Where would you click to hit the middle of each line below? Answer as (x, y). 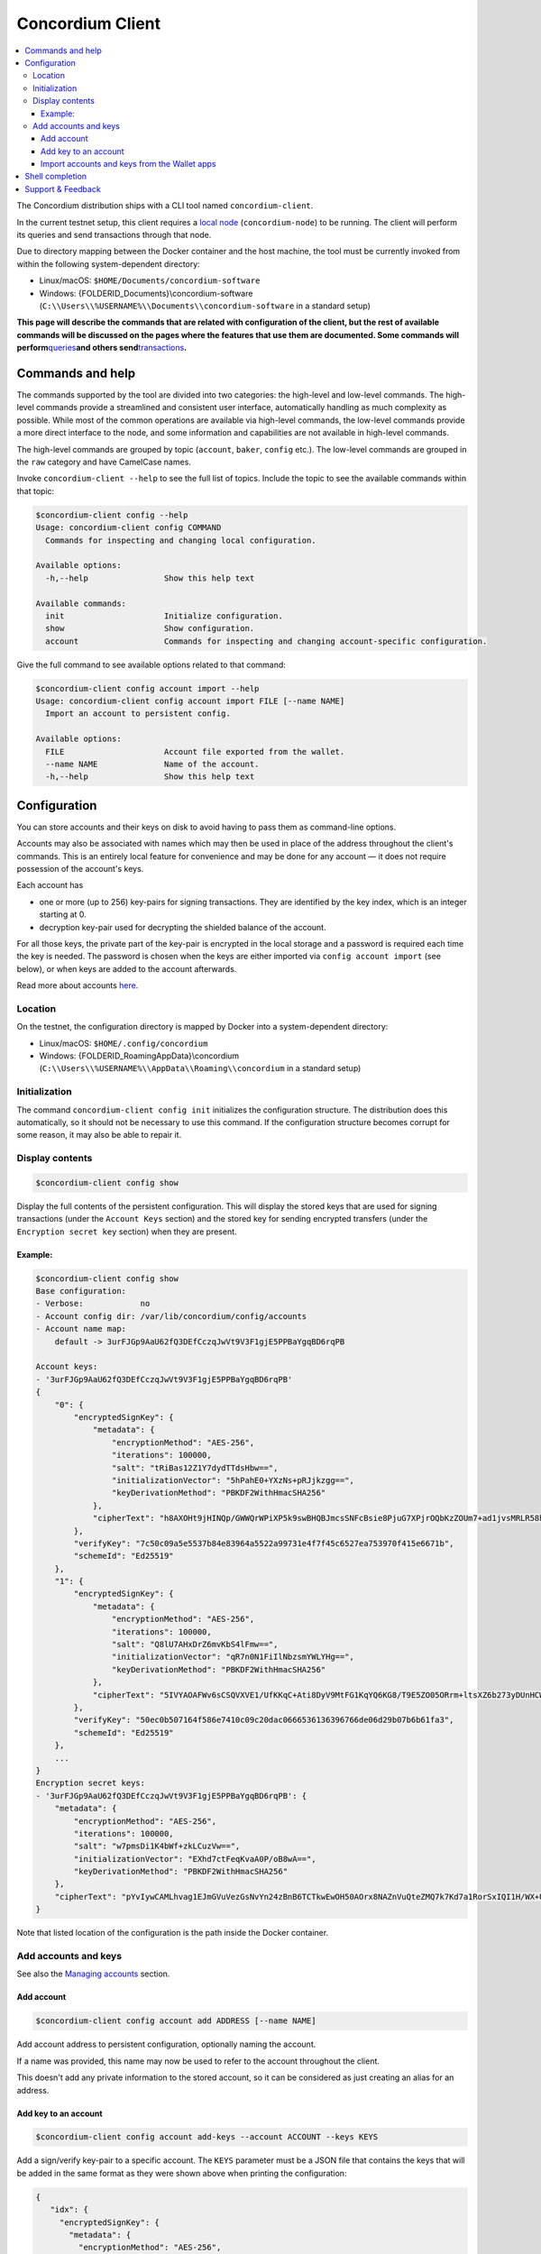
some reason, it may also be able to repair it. (99, 1135)
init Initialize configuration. (164, 616)
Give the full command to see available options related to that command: (151, 664)
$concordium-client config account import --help (147, 688)
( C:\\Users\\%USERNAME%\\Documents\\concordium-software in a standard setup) (205, 306)
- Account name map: (81, 1329)
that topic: (36, 490)
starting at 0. (63, 914)
